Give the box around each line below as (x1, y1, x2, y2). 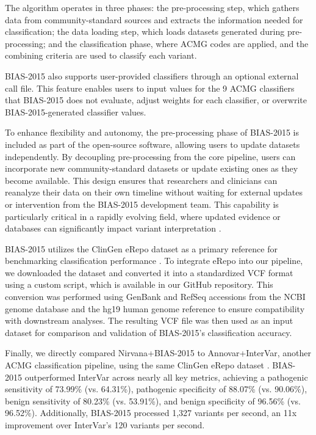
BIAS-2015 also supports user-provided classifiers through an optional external (5, 69, 299, 82)
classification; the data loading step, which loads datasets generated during (5, 25, 285, 38)
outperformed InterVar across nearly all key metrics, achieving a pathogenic (24, 370, 308, 383)
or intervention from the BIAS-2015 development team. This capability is (5, 197, 279, 210)
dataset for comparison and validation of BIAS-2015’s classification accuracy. (5, 326, 292, 338)
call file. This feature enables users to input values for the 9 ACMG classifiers (5, 81, 295, 94)
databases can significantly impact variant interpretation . (5, 222, 221, 235)
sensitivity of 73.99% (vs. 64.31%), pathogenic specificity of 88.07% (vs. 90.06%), (5, 382, 307, 395)
